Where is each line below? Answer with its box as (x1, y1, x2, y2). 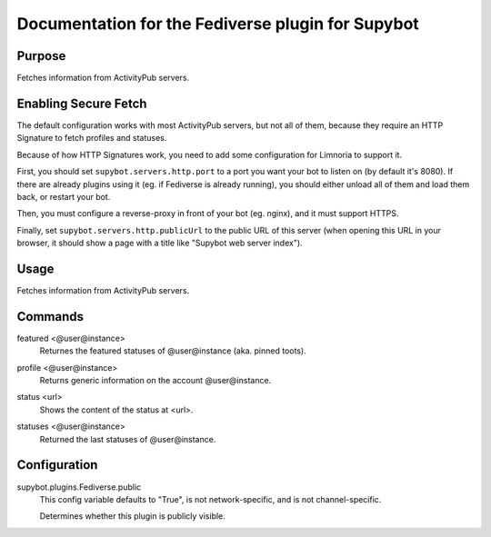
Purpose (16, 48, 66, 64)
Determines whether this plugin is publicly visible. (39, 511, 226, 522)
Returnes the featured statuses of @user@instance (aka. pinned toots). (39, 345, 306, 356)
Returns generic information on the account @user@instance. (39, 375, 272, 386)
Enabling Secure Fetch (16, 95, 147, 111)
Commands (16, 309, 85, 324)
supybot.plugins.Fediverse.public (16, 482, 142, 492)
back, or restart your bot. (16, 191, 111, 202)
